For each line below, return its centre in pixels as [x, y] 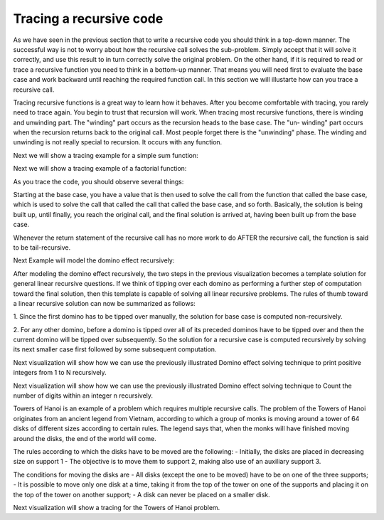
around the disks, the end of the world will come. [85, 438]
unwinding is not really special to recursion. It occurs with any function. [118, 142]
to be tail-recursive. [42, 247]
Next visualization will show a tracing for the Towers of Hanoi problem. [117, 507]
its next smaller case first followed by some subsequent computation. [115, 349]
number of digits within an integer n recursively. [83, 396]
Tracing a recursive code [88, 18]
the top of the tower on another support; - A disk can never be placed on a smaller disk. [142, 494]
